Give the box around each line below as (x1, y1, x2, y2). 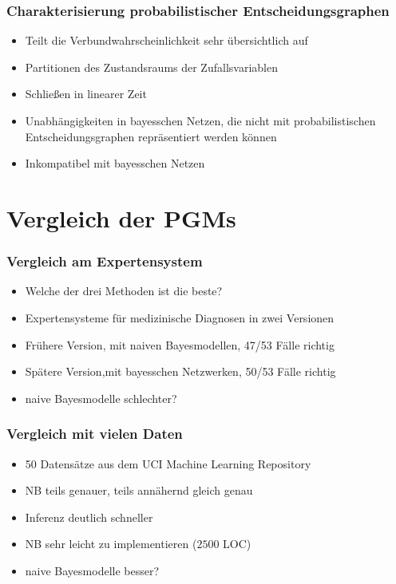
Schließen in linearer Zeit (25, 85, 147, 102)
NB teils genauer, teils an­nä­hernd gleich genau (25, 482, 253, 499)
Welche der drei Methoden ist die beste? (25, 282, 223, 299)
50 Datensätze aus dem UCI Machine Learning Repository (25, 455, 311, 472)
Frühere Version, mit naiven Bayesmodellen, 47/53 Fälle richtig (25, 336, 335, 353)
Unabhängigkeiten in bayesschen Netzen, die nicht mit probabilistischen (25, 112, 376, 128)
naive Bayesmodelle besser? (25, 562, 160, 578)
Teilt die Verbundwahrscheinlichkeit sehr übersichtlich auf (25, 32, 308, 49)
